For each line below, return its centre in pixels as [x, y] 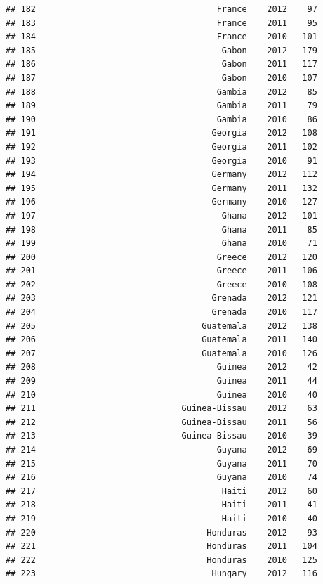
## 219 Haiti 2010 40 [161, 518]
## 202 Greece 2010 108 [161, 284]
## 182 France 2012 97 [161, 9]
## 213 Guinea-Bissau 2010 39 [161, 436]
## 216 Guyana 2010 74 [161, 478]
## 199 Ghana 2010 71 [161, 244]
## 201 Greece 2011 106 [161, 271]
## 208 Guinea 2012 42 [161, 367]
